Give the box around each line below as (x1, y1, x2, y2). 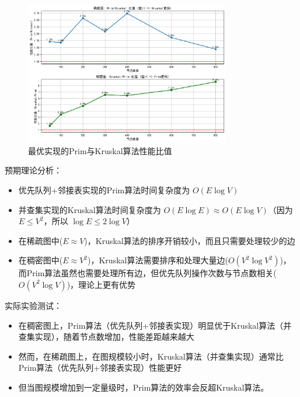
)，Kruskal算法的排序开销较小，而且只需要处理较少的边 (84, 234, 295, 246)
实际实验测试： (5, 299, 62, 311)
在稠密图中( (18, 254, 63, 266)
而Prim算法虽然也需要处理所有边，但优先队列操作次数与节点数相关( (18, 267, 277, 279)
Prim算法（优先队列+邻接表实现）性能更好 (18, 361, 182, 374)
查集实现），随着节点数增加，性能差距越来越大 (18, 330, 194, 343)
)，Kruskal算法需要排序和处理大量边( (88, 254, 228, 266)
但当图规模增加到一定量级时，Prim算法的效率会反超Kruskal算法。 (18, 381, 269, 393)
